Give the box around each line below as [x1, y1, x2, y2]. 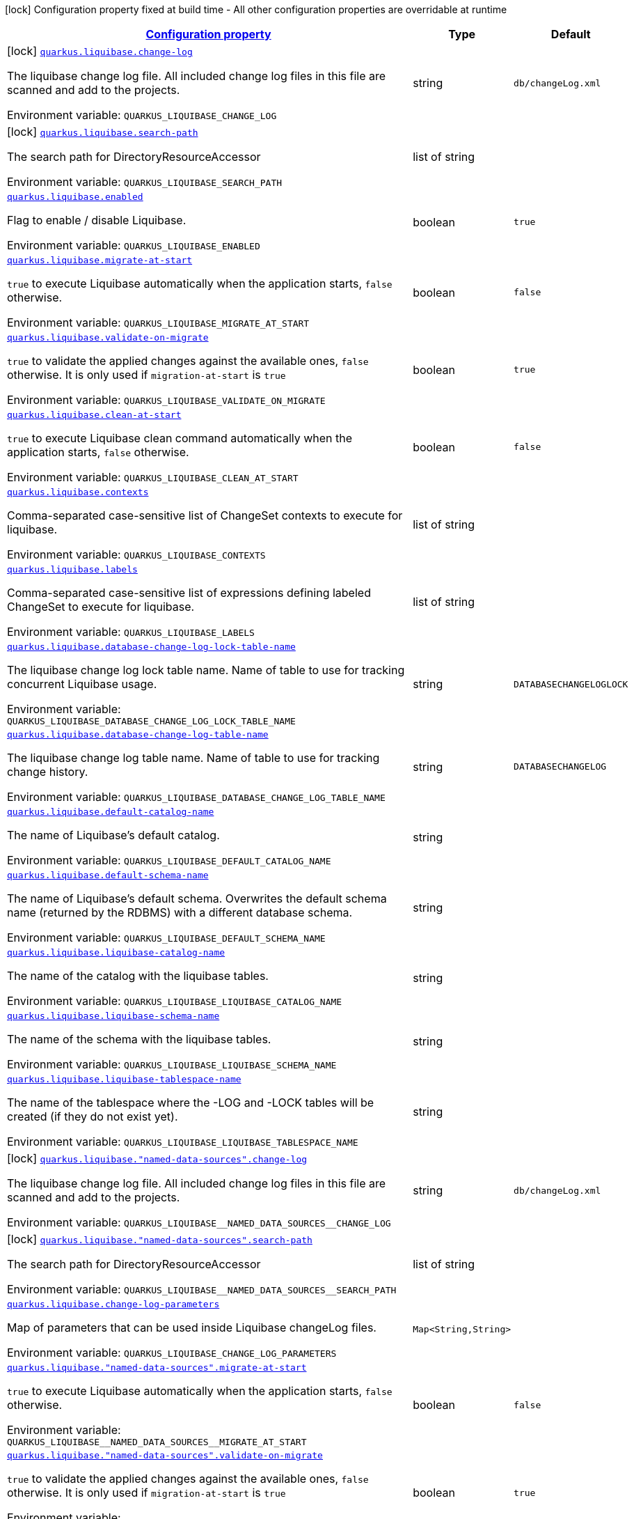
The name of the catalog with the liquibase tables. [7, 969, 269, 983]
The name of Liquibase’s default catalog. [7, 828, 220, 842]
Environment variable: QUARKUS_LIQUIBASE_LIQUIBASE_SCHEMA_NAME [7, 1057, 337, 1071]
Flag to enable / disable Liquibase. [7, 213, 187, 227]
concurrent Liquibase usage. [7, 677, 157, 691]
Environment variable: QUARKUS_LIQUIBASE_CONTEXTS [7, 547, 266, 561]
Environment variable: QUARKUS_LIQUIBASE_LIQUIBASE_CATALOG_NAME [7, 994, 342, 1008]
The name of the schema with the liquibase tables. [7, 1032, 271, 1046]
